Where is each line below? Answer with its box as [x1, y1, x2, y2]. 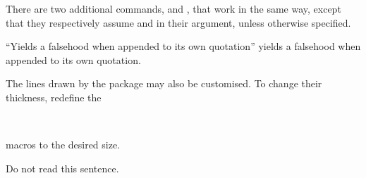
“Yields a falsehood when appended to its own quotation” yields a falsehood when [6, 39, 361, 53]
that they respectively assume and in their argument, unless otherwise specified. [6, 15, 351, 30]
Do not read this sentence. [6, 160, 119, 175]
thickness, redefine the [6, 89, 102, 104]
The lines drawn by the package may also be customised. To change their [6, 76, 322, 91]
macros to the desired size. [6, 137, 121, 152]
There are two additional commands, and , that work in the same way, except [6, 1, 341, 15]
